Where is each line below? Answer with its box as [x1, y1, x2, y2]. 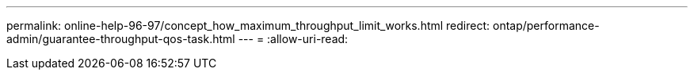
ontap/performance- [492, 19, 600, 32]
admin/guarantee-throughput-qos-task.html [6, 32, 235, 45]
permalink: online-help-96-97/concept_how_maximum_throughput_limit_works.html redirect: [6, 19, 490, 32]
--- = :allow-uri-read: [238, 32, 349, 45]
